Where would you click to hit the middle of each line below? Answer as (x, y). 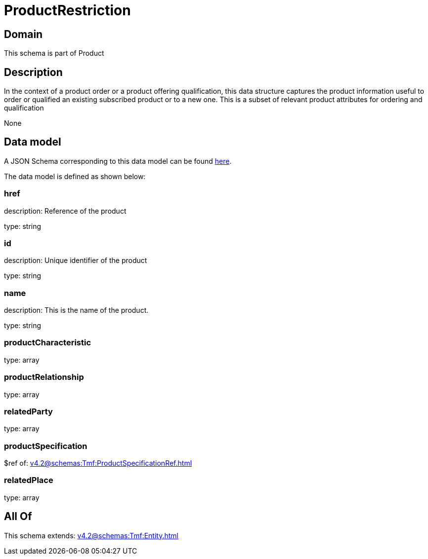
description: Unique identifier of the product (76, 261)
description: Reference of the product (65, 211)
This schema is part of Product (54, 53)
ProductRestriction (67, 10)
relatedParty (28, 411)
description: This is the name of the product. (76, 310)
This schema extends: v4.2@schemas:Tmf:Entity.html (91, 535)
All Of (18, 517)
